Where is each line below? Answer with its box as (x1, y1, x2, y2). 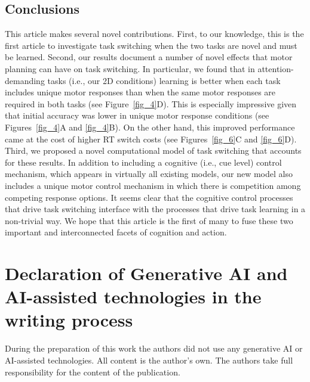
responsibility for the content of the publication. (5, 365, 180, 378)
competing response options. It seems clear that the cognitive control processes (5, 191, 293, 203)
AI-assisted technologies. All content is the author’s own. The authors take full (5, 353, 293, 366)
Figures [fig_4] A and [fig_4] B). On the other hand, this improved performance (5, 120, 295, 133)
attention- (257, 62, 294, 74)
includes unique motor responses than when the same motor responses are (5, 86, 276, 98)
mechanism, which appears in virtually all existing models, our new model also (5, 167, 293, 180)
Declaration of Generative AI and (5, 261, 288, 285)
